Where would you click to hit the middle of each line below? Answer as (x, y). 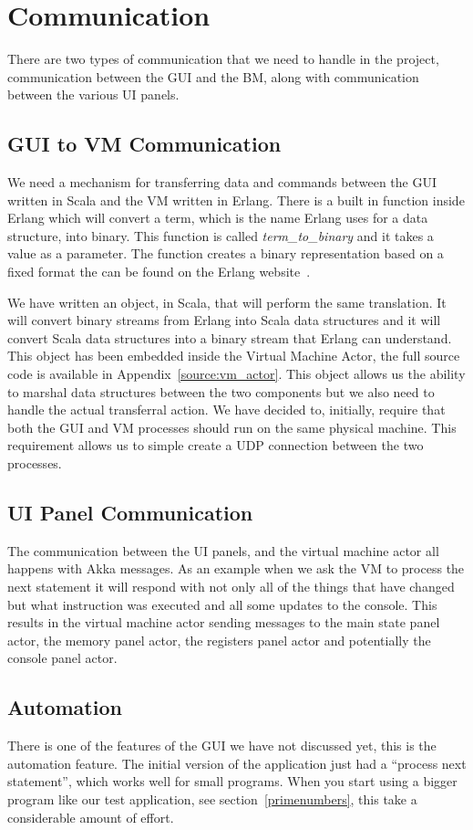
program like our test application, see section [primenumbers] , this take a (212, 798)
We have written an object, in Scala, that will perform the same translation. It (227, 302)
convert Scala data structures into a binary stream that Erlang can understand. (230, 337)
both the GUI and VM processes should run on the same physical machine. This (232, 427)
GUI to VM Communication (144, 144)
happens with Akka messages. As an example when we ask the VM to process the (236, 568)
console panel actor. (62, 658)
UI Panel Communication (130, 512)
